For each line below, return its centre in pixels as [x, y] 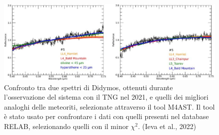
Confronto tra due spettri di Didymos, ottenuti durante [89, 87]
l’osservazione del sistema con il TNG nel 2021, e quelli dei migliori [106, 97]
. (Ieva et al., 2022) [167, 126]
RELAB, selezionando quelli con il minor [66, 126]
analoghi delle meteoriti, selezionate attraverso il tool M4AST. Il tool [109, 106]
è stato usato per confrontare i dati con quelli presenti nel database [107, 116]
